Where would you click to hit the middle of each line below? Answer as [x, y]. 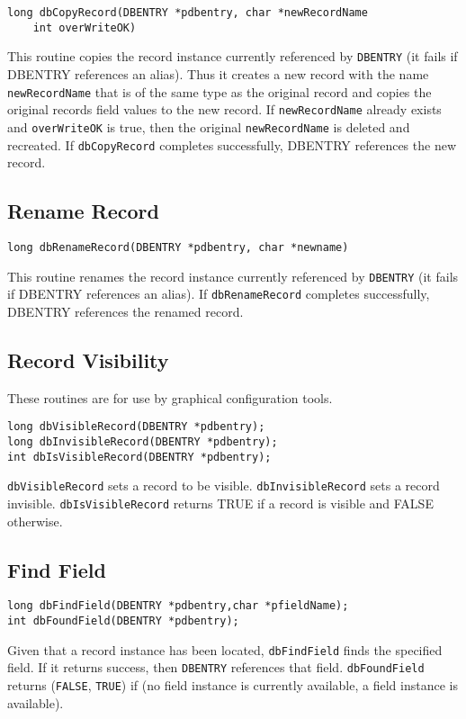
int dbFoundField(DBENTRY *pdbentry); [123, 621]
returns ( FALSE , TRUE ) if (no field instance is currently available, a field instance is [233, 685]
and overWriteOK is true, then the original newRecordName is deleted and [209, 126]
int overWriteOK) [85, 27]
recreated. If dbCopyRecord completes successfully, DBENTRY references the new [232, 144]
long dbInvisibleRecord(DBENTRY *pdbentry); [143, 442]
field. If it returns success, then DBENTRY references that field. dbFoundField [216, 667]
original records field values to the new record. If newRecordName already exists [224, 109]
